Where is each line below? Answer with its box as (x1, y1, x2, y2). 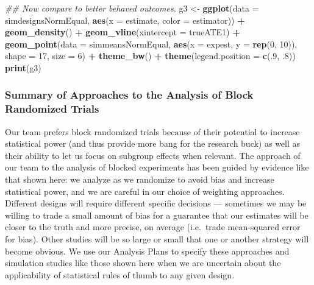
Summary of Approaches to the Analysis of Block (5, 87, 254, 102)
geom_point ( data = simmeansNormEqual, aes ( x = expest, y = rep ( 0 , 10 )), (5, 37, 298, 50)
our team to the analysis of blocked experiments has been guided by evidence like (5, 161, 309, 174)
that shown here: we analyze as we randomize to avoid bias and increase (5, 173, 274, 186)
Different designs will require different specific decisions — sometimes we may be (5, 197, 307, 209)
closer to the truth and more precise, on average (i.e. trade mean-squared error (5, 220, 301, 233)
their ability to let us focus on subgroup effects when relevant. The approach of (5, 149, 301, 161)
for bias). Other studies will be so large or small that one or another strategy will (5, 233, 309, 245)
